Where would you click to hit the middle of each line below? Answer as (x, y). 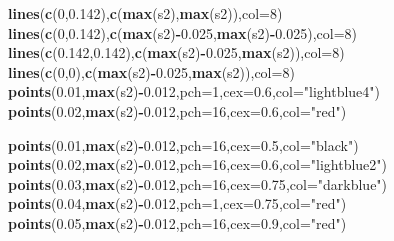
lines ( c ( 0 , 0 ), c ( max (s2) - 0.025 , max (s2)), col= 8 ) (151, 71)
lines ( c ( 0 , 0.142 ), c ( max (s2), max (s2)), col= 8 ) (145, 13)
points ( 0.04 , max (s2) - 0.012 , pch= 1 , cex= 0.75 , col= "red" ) (177, 203)
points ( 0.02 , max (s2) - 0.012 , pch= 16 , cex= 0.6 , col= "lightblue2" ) (198, 164)
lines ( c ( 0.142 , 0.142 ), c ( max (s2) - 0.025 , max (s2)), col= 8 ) (176, 52)
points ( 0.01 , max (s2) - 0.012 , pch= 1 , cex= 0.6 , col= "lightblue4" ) (194, 91)
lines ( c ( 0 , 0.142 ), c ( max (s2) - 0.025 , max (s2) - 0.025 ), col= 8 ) (183, 32)
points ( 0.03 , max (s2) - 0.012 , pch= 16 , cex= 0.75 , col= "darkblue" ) (198, 183)
